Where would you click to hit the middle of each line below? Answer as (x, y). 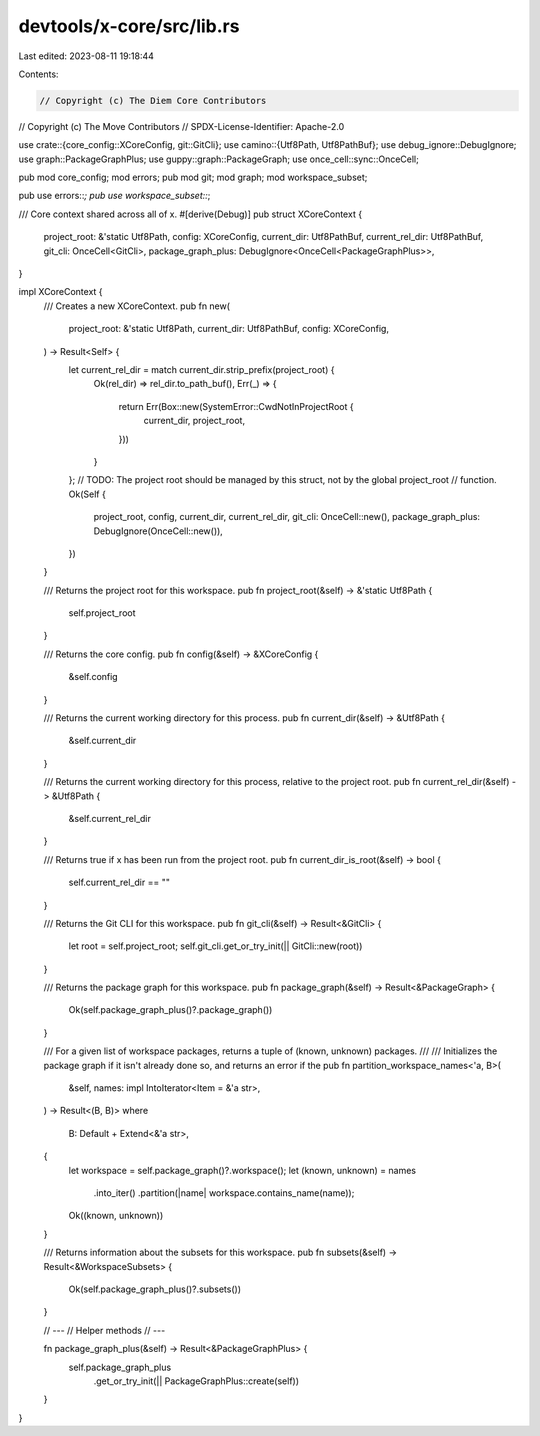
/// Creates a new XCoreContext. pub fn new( (136, 306)
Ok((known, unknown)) (116, 1216)
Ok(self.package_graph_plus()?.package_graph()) (170, 1010)
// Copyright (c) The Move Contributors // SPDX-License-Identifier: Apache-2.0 (181, 126)
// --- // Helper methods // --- (104, 1330)
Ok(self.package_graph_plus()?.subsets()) (155, 1289)
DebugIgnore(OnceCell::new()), (158, 531)
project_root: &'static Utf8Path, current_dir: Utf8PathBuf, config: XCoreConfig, (229, 329)
